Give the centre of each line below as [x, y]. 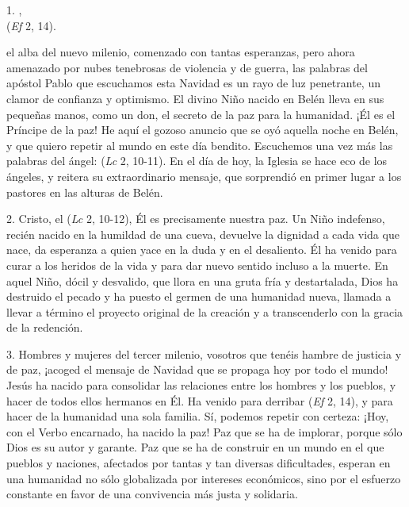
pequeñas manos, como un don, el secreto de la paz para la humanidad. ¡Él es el [201, 114]
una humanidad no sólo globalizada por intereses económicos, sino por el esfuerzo [204, 478]
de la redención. [45, 327]
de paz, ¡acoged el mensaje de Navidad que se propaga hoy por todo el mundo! [197, 369]
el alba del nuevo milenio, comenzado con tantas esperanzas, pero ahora [181, 52]
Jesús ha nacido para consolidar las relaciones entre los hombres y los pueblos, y [201, 385]
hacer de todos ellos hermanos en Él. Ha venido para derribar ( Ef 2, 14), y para [200, 400]
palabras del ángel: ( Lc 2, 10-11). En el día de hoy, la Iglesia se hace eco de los [197, 161]
